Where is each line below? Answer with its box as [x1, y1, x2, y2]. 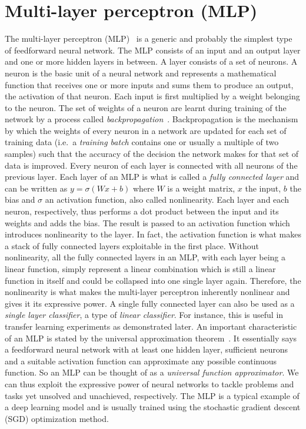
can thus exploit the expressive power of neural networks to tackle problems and [5, 377, 294, 390]
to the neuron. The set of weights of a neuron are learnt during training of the [5, 101, 287, 113]
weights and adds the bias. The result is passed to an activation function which [5, 216, 290, 229]
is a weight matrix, [167, 182, 235, 194]
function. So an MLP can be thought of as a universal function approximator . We [5, 366, 299, 378]
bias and [5, 193, 35, 206]
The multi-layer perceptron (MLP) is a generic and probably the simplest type [5, 32, 292, 45]
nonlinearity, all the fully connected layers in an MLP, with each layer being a [5, 251, 286, 263]
